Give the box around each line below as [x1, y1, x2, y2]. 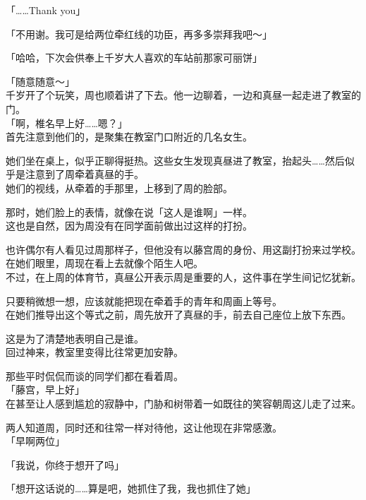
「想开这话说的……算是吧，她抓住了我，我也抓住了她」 [6, 481, 256, 496]
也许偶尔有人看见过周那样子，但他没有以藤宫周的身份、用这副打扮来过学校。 [6, 242, 361, 256]
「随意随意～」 [6, 73, 75, 88]
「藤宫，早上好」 [6, 382, 85, 397]
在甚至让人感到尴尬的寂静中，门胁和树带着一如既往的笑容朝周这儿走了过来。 [6, 396, 361, 411]
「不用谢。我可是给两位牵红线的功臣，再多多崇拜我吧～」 [6, 26, 272, 41]
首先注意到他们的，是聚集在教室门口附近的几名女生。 [6, 129, 252, 144]
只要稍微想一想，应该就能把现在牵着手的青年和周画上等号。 [6, 293, 282, 308]
